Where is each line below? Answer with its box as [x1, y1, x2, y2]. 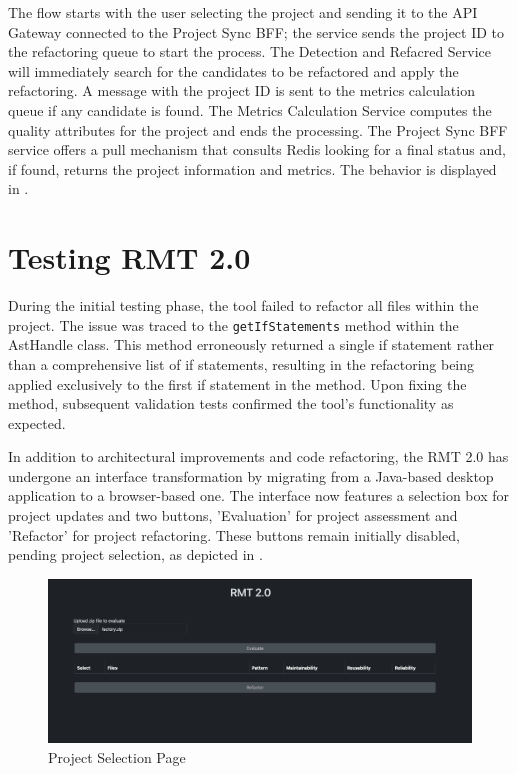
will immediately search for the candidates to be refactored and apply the [8, 60, 459, 81]
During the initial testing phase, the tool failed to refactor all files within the [8, 295, 479, 316]
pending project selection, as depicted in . [8, 544, 263, 565]
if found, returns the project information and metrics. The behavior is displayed [8, 158, 497, 179]
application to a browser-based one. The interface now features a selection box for [8, 485, 509, 506]
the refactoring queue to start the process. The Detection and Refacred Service [8, 41, 492, 62]
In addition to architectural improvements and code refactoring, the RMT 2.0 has [8, 446, 509, 467]
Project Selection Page [48, 746, 186, 767]
